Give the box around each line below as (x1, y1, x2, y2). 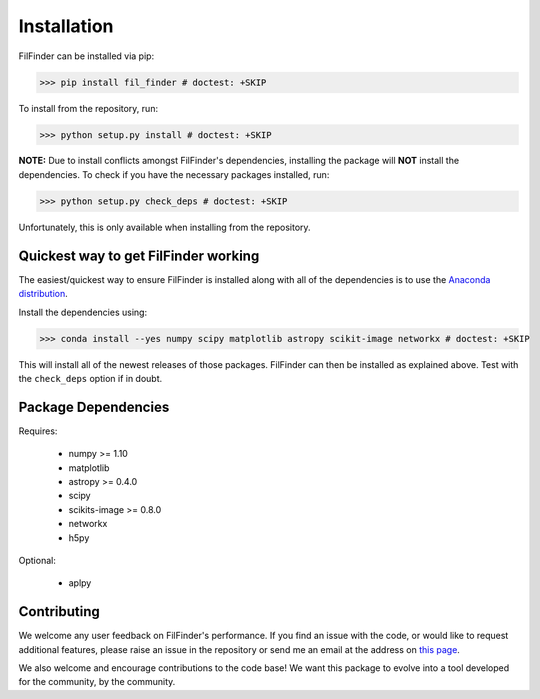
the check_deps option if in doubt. (18, 372, 163, 384)
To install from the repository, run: (18, 102, 159, 114)
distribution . (18, 288, 69, 300)
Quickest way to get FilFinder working (18, 247, 260, 264)
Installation (18, 15, 114, 37)
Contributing (18, 603, 100, 620)
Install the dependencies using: (18, 306, 148, 318)
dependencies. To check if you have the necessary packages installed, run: (18, 168, 330, 180)
